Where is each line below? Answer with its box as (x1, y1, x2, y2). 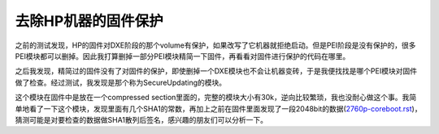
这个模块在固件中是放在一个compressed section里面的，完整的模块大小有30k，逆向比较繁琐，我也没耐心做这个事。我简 (15, 93, 417, 103)
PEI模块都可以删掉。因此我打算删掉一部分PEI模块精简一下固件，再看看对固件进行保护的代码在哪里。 (15, 51, 350, 61)
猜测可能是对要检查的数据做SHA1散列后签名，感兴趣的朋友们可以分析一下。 (15, 115, 268, 124)
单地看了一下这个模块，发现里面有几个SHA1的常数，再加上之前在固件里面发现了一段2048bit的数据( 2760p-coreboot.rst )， (15, 103, 422, 113)
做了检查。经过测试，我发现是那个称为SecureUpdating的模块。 (15, 77, 227, 87)
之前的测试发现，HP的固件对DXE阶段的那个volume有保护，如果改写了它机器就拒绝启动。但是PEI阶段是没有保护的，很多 (15, 40, 416, 50)
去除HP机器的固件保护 (15, 12, 164, 30)
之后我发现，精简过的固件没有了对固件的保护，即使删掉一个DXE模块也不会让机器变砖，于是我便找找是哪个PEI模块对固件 (15, 66, 418, 76)
